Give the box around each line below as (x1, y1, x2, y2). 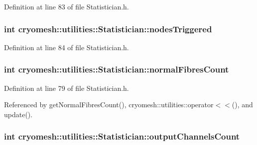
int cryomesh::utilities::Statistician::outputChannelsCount (4, 130, 240, 143)
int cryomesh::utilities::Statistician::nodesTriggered (4, 22, 212, 35)
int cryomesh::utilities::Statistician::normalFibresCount (4, 63, 229, 75)
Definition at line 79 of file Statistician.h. (4, 82, 129, 93)
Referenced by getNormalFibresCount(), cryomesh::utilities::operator (4, 99, 214, 110)
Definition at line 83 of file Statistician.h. (4, 1, 129, 11)
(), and (232, 99, 253, 110)
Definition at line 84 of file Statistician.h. (4, 42, 129, 52)
